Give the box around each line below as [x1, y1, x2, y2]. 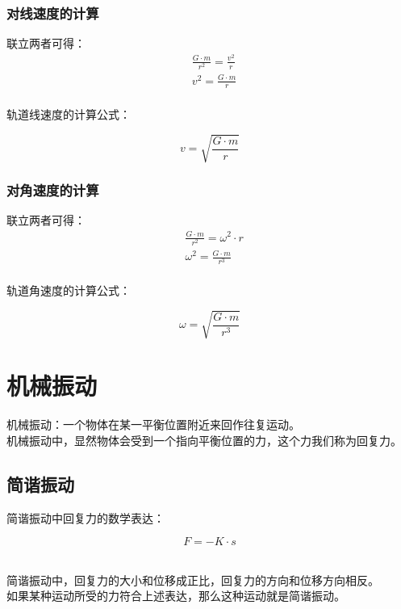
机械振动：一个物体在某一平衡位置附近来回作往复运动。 [6, 416, 300, 433]
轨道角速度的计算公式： [6, 281, 131, 298]
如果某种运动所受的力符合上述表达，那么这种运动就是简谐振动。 [6, 587, 345, 604]
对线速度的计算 [6, 2, 99, 23]
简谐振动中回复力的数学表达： [6, 509, 165, 526]
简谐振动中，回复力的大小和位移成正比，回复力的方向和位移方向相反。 [6, 571, 379, 588]
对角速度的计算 [6, 180, 99, 200]
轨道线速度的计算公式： [6, 106, 131, 123]
